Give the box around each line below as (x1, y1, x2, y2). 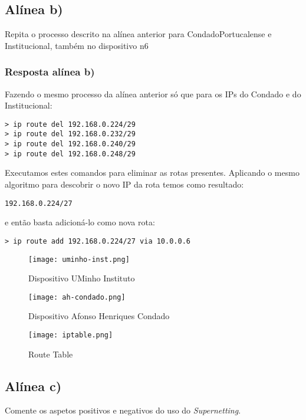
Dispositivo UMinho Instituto (28, 272, 135, 284)
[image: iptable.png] (28, 331, 113, 340)
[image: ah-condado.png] (28, 293, 126, 301)
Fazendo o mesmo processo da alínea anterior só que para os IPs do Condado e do (5, 87, 301, 100)
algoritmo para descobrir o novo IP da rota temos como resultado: (5, 178, 244, 191)
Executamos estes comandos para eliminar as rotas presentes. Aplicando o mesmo (5, 166, 300, 179)
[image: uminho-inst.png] (28, 255, 130, 264)
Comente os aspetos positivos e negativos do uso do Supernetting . (5, 404, 241, 416)
